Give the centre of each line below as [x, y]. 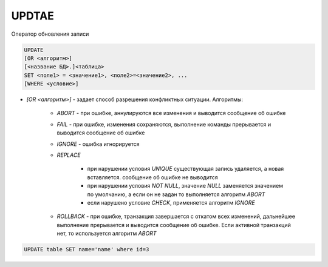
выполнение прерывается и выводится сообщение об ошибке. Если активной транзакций [174, 225]
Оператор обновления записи [50, 34]
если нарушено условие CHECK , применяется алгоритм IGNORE [171, 202]
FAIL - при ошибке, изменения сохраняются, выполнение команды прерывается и [164, 124]
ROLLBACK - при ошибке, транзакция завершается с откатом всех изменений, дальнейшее [176, 216]
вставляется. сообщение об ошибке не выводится [152, 177]
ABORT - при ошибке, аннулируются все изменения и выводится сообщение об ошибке [171, 113]
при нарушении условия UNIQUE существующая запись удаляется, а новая [186, 169]
